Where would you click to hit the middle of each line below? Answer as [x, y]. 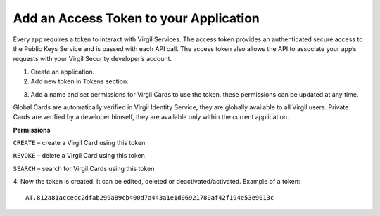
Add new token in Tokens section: [80, 81]
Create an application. [63, 72]
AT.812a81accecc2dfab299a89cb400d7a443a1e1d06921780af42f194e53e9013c [150, 197]
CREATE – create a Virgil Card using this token [79, 143]
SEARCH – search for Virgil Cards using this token [84, 168]
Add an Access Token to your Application [137, 18]
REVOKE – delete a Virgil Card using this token [79, 156]
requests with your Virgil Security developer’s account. [93, 59]
